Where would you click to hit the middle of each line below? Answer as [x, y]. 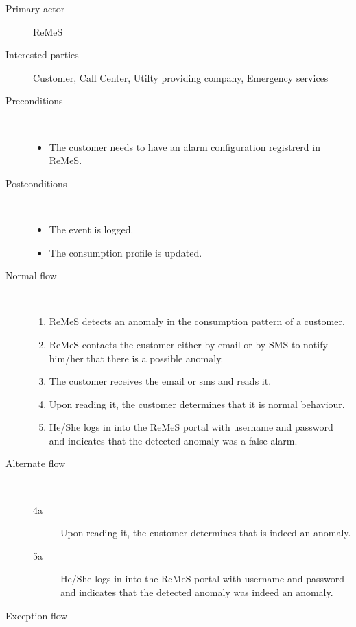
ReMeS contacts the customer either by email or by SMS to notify [188, 344]
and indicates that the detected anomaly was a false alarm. [173, 440]
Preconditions [34, 100]
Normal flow [31, 275]
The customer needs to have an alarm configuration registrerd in [185, 146]
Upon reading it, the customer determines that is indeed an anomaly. [206, 533]
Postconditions [36, 183]
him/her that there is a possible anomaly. [136, 358]
